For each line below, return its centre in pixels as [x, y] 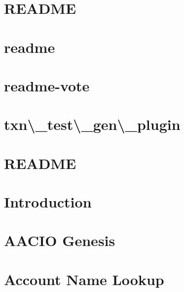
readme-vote [47, 85]
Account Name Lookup [84, 279]
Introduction [48, 202]
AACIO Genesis [60, 240]
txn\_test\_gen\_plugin [92, 124]
